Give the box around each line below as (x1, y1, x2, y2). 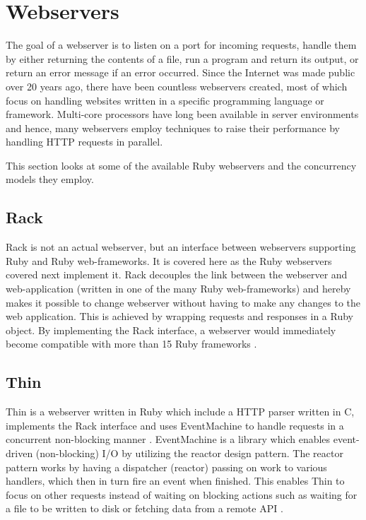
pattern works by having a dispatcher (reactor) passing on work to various (6, 459, 327, 474)
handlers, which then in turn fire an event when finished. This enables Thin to (6, 473, 345, 488)
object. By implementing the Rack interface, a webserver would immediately (6, 322, 336, 337)
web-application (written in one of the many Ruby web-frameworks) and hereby (6, 281, 351, 296)
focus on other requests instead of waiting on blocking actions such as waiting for (6, 487, 358, 502)
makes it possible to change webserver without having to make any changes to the (6, 295, 361, 309)
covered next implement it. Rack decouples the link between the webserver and (6, 267, 348, 282)
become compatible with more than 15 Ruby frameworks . (6, 336, 257, 351)
